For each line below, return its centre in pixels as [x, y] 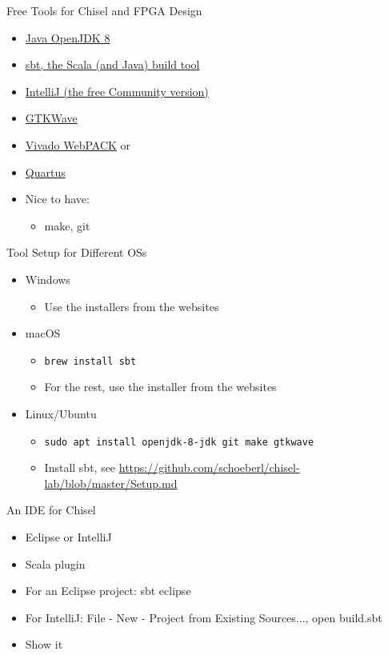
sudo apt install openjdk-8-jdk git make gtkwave [179, 442]
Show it [44, 644]
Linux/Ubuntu [61, 413]
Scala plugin [55, 563]
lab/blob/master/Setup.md [111, 483]
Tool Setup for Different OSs [77, 252]
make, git [67, 225]
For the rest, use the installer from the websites [160, 387]
